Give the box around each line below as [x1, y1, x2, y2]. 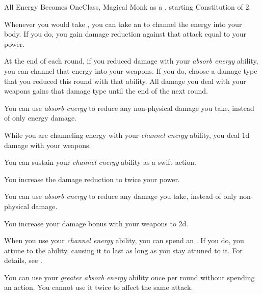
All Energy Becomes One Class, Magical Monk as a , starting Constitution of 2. [4, 2, 251, 12]
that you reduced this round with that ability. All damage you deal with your [4, 75, 246, 86]
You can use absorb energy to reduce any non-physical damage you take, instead [4, 102, 254, 113]
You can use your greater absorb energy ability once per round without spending [4, 272, 255, 282]
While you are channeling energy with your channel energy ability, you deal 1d [4, 129, 250, 140]
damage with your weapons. [4, 139, 91, 150]
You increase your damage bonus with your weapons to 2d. [4, 218, 189, 228]
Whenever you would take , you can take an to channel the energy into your [4, 18, 242, 29]
